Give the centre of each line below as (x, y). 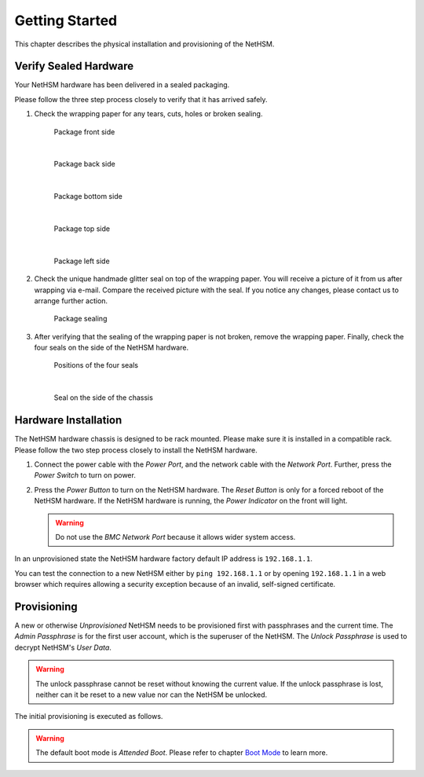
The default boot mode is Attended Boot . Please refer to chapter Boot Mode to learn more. (182, 753)
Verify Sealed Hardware (74, 66)
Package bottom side (88, 196)
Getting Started (66, 20)
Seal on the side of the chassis (103, 398)
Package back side (84, 164)
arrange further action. (71, 301)
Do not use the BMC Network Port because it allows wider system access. (175, 537)
